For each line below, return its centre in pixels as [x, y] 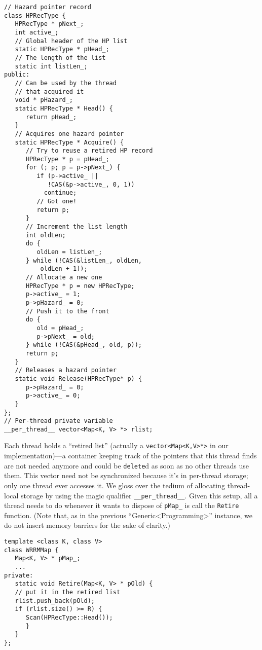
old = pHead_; [60, 328]
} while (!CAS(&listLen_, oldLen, [84, 260]
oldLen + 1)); [64, 269]
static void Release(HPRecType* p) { [79, 378]
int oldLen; [46, 235]
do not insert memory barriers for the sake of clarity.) [87, 525]
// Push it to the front [67, 311]
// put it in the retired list [68, 592]
